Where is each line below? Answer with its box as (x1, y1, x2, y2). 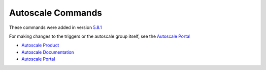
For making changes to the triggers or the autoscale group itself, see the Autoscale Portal (9, 33, 191, 39)
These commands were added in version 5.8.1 (9, 24, 102, 30)
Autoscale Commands (9, 7, 102, 18)
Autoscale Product (21, 42, 59, 48)
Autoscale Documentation (21, 49, 74, 55)
